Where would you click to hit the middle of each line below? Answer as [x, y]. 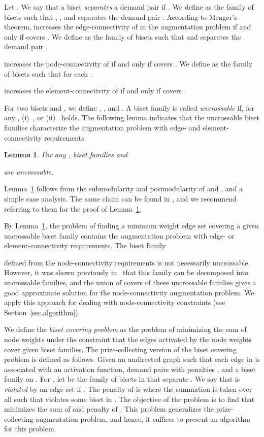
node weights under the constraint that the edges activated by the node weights [128, 339]
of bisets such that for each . [48, 73]
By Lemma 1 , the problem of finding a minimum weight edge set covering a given [131, 226]
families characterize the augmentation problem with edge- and [102, 127]
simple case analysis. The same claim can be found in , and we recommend [120, 198]
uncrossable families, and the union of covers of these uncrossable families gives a [130, 282]
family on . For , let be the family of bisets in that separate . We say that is [122, 379]
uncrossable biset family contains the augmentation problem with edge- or [119, 235]
